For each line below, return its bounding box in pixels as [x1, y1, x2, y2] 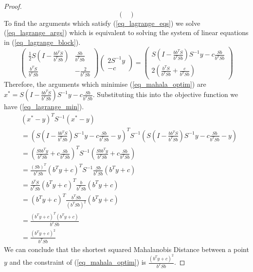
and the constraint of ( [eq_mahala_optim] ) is [9, 257, 146, 267]
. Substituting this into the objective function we [92, 89, 238, 99]
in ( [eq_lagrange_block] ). [4, 37, 81, 47]
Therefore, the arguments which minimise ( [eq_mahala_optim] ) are [4, 78, 206, 89]
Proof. [4, 1, 22, 11]
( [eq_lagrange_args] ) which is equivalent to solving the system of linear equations [4, 27, 249, 38]
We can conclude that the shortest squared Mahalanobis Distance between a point [4, 244, 249, 254]
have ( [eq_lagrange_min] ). [4, 101, 84, 112]
